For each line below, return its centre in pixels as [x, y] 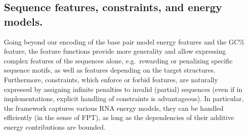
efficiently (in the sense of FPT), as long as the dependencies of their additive [119, 117]
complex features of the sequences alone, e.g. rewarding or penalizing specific [118, 60]
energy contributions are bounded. [55, 127]
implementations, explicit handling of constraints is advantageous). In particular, [124, 98]
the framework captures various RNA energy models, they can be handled [114, 108]
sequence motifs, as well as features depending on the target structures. [110, 70]
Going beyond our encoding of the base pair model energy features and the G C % [124, 41]
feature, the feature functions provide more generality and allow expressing [115, 51]
